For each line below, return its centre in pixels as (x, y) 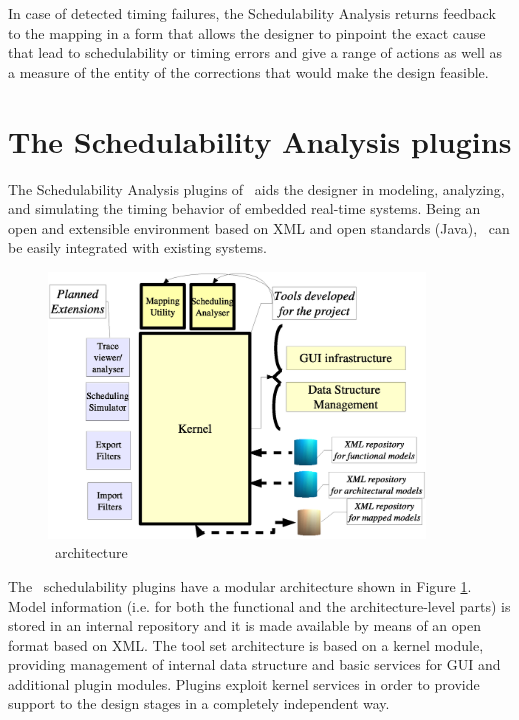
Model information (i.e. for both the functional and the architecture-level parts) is (259, 605)
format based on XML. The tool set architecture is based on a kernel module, (246, 644)
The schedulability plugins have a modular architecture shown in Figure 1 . (240, 585)
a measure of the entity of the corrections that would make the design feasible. (248, 71)
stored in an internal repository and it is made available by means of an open (244, 625)
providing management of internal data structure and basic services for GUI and (254, 664)
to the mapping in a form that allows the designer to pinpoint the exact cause (247, 32)
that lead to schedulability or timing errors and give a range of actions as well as (255, 52)
